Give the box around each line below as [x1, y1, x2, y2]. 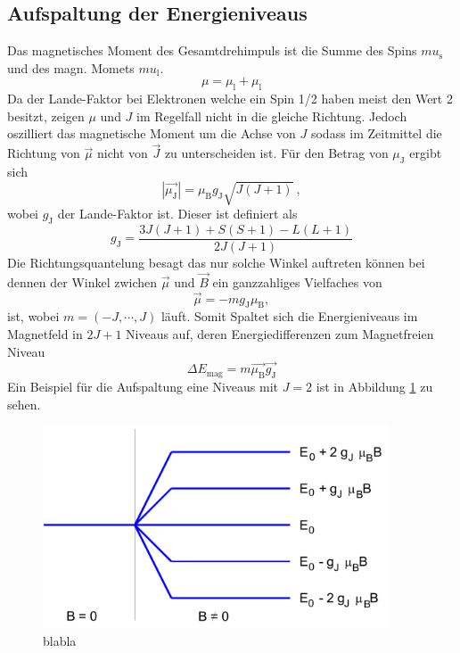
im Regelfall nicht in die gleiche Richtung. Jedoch [136, 106, 407, 125]
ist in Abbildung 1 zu [316, 377, 433, 396]
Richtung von [7, 144, 80, 162]
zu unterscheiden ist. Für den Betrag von [164, 144, 389, 162]
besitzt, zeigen [7, 106, 85, 125]
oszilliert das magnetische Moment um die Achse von [7, 124, 296, 143]
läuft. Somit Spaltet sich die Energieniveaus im [160, 307, 418, 326]
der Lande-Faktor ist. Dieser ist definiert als [57, 204, 298, 223]
